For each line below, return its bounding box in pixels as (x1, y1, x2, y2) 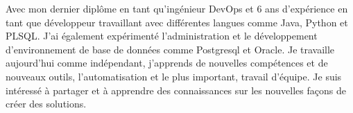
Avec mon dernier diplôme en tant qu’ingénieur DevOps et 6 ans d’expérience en (6, 1, 348, 15)
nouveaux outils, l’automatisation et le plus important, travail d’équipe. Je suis (6, 69, 342, 83)
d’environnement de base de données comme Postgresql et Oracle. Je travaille (6, 42, 335, 56)
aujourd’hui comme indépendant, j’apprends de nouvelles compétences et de (6, 55, 328, 70)
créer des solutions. (6, 96, 87, 111)
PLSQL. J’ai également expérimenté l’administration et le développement (6, 28, 318, 43)
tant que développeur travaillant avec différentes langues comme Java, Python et (6, 15, 348, 29)
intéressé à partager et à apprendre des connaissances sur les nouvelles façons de (6, 82, 346, 97)
